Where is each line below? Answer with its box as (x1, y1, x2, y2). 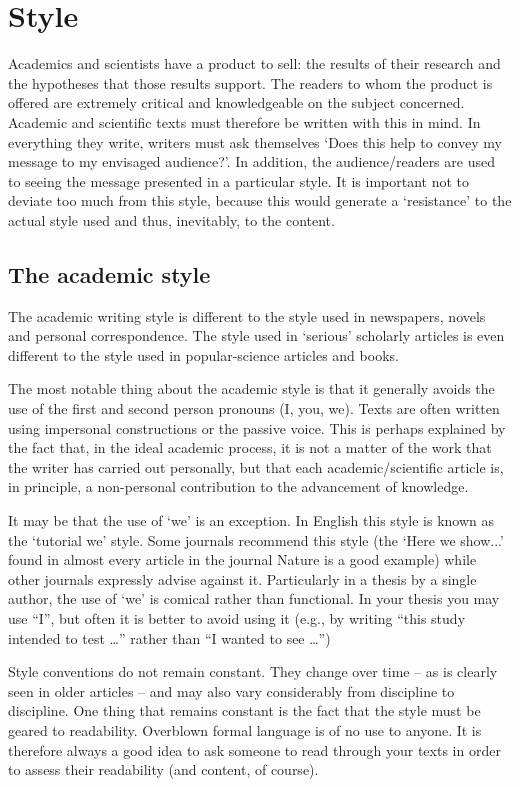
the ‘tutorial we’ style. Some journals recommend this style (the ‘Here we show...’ (8, 529, 504, 550)
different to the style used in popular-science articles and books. (8, 344, 399, 365)
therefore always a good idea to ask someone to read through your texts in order (8, 739, 501, 760)
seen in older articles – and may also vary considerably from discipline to (8, 680, 455, 701)
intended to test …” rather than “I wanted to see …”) (8, 627, 331, 648)
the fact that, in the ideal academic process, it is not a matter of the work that (8, 437, 492, 458)
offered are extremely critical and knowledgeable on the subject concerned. (8, 92, 465, 113)
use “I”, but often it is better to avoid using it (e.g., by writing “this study (8, 607, 466, 628)
